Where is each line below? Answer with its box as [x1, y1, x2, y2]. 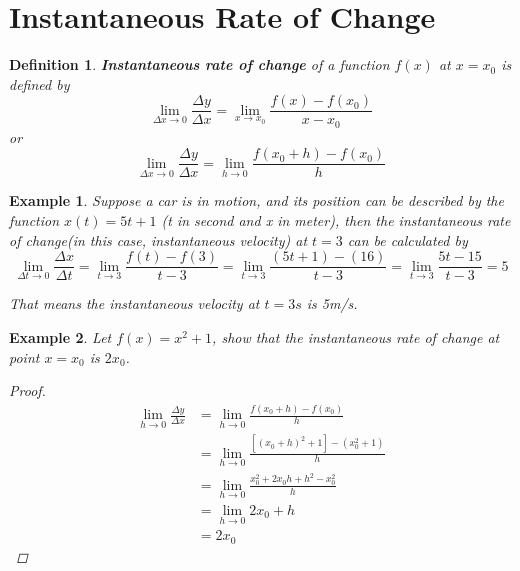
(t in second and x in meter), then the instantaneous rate [161, 210, 511, 231]
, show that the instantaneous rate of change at [212, 326, 500, 347]
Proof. [9, 380, 46, 401]
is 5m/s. [306, 293, 358, 314]
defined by [9, 73, 70, 94]
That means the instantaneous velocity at [9, 293, 260, 314]
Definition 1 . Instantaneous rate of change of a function [9, 54, 390, 75]
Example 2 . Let [9, 326, 112, 347]
